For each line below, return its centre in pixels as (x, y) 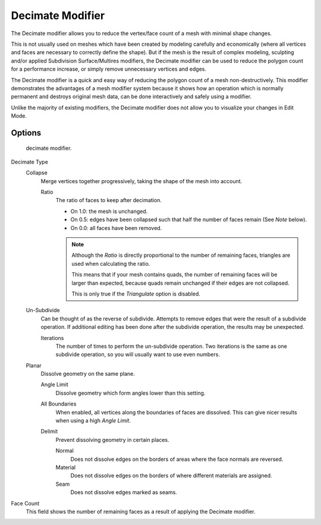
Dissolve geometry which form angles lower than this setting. (130, 393)
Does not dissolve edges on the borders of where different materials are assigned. (171, 476)
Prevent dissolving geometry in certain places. (112, 439)
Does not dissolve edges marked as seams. (124, 492)
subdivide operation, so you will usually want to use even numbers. (138, 354)
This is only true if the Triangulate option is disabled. (136, 294)
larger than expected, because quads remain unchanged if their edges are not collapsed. (180, 283)
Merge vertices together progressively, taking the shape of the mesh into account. (141, 181)
